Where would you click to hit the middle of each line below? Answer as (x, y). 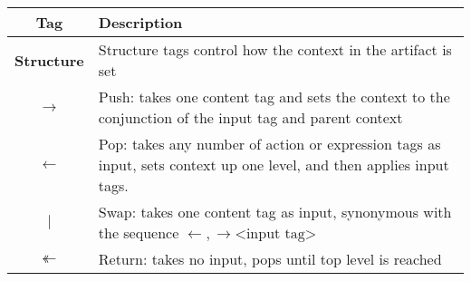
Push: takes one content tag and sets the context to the (274, 97)
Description (140, 22)
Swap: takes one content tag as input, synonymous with (275, 212)
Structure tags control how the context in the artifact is (275, 49)
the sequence (139, 233)
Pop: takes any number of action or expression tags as (269, 144)
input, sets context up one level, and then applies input (274, 165)
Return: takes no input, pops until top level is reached (270, 259)
